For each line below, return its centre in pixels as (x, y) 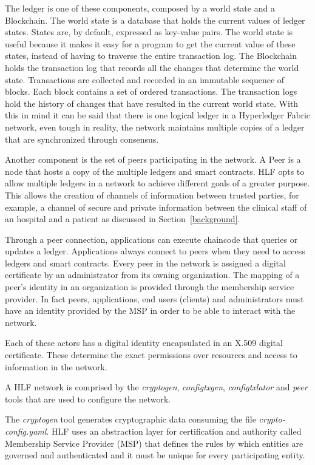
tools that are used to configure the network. (88, 399)
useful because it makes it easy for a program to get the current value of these (150, 43)
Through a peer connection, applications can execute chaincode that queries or (151, 239)
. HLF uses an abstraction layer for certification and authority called (174, 431)
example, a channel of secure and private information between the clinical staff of (156, 207)
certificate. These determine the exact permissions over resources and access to (151, 355)
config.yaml (26, 431)
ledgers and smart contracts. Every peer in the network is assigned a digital (145, 263)
